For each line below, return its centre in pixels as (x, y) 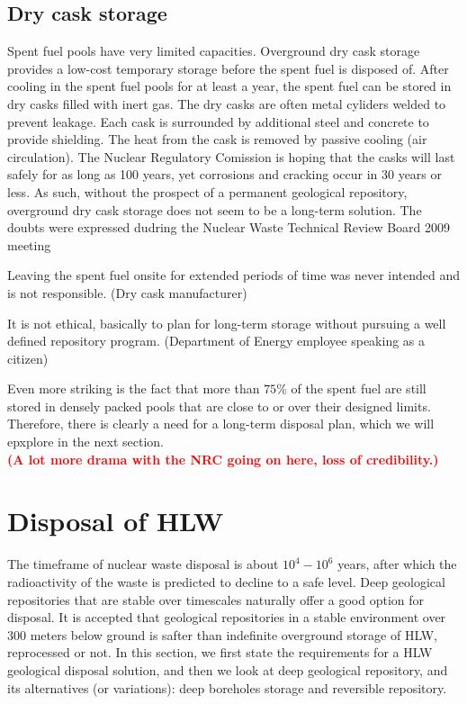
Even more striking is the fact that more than (134, 388)
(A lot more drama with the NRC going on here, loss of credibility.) (223, 459)
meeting (29, 244)
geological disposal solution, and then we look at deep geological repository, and (228, 669)
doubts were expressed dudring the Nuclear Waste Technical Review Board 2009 (229, 227)
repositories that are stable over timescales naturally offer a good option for (216, 599)
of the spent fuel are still (359, 388)
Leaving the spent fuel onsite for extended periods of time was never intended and (234, 275)
